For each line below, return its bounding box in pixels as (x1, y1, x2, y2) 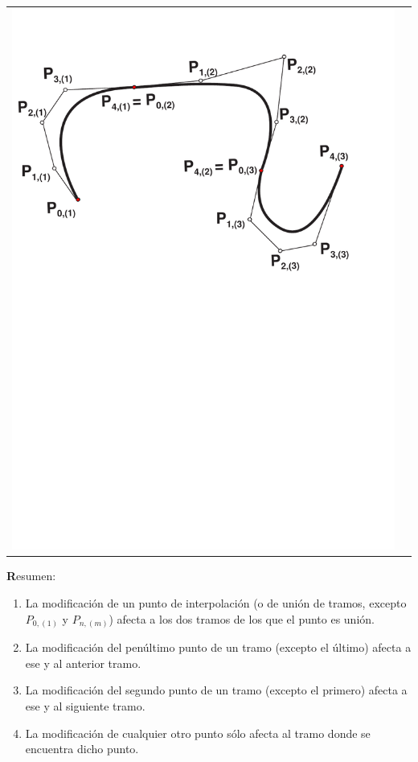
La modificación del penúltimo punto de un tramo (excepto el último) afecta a (25, 639, 412, 656)
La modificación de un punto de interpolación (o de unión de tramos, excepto (25, 595, 407, 612)
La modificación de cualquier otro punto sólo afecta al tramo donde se (25, 724, 371, 741)
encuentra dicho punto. (25, 740, 139, 757)
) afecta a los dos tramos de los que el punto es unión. (109, 610, 375, 627)
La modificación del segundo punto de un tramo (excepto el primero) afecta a (25, 682, 408, 698)
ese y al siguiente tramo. (25, 697, 145, 714)
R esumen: (6, 567, 56, 584)
